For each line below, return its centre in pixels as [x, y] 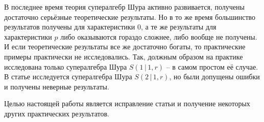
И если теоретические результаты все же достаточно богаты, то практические [125, 47]
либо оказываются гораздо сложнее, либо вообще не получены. [159, 36]
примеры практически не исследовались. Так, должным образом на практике [124, 56]
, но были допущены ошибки [214, 77]
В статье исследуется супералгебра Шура [68, 77]
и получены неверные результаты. [57, 86]
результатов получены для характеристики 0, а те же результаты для [110, 27]
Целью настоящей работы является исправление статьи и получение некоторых [127, 103]
